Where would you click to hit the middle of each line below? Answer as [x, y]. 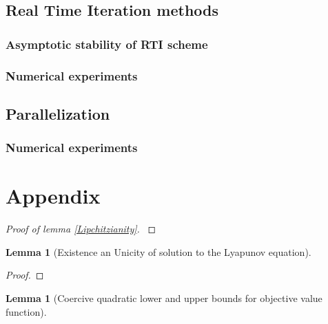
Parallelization [58, 113]
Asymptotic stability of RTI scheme [107, 44]
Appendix [53, 196]
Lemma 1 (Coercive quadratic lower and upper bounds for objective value [164, 298]
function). [26, 311]
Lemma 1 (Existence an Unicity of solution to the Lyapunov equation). [158, 251]
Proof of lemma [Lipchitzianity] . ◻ [81, 229]
